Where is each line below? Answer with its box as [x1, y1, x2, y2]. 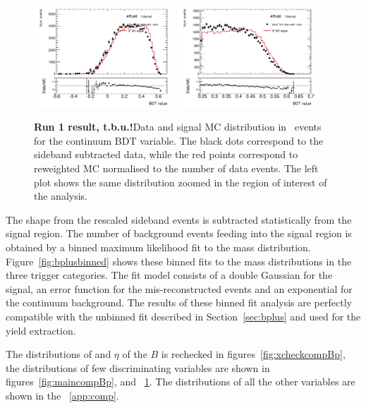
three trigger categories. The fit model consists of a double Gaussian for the [6, 268, 333, 282]
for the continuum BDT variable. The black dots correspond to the [34, 133, 324, 148]
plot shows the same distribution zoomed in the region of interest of [34, 174, 327, 189]
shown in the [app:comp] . [6, 388, 119, 402]
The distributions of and [6, 347, 111, 361]
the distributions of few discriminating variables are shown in [6, 360, 270, 375]
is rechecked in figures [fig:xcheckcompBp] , [161, 347, 346, 361]
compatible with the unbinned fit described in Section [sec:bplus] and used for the [6, 308, 361, 323]
